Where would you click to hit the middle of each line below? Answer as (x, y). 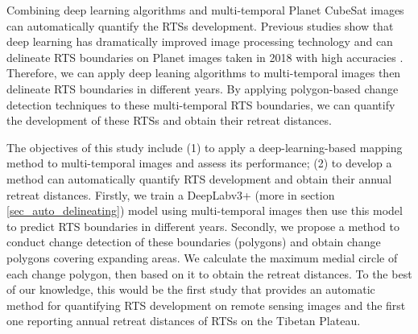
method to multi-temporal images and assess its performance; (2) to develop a (199, 163)
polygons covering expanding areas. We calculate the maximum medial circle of (202, 257)
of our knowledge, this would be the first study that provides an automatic (191, 289)
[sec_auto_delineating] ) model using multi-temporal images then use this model (205, 210)
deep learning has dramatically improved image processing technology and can (200, 41)
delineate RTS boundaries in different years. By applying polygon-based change (203, 88)
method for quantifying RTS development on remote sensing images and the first (206, 305)
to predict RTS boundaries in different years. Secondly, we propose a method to (203, 226)
